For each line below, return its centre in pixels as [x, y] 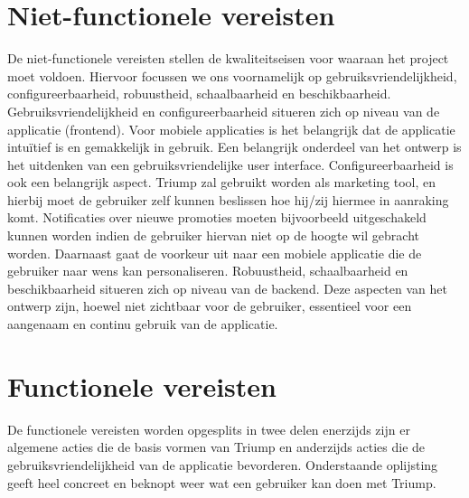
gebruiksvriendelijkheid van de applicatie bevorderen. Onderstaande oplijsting [223, 464]
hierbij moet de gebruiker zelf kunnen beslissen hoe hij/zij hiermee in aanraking [228, 199]
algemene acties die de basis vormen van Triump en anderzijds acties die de [216, 447]
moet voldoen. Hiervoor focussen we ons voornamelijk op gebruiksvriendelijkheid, [232, 75]
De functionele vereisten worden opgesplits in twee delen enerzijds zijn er [209, 429]
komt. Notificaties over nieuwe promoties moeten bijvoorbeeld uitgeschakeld [217, 217]
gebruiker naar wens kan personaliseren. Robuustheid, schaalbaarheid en [208, 271]
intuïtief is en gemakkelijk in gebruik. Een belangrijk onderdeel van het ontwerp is [234, 147]
